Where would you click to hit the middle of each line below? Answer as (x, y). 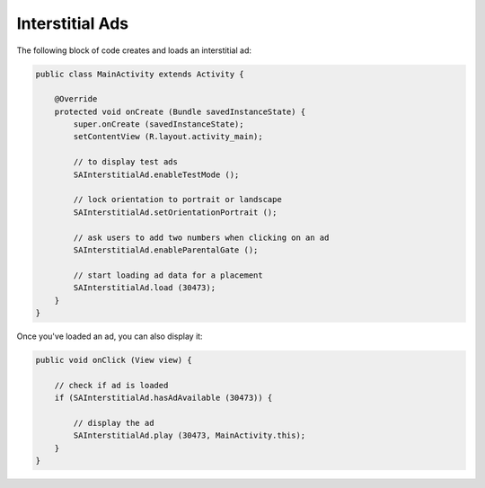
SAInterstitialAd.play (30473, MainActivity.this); (190, 435)
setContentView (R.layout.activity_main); (168, 137)
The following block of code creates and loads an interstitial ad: (134, 50)
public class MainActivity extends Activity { (140, 74)
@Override (76, 99)
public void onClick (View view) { (114, 360)
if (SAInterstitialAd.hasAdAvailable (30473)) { (163, 398)
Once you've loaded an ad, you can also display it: (110, 336)
